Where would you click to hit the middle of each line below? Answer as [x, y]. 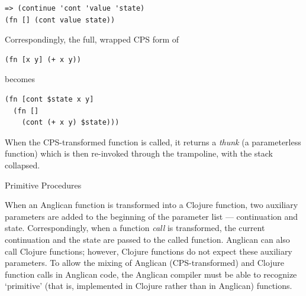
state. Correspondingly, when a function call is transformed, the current [135, 228]
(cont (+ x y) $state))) [70, 123]
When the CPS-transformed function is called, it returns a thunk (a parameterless [153, 142]
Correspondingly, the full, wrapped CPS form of [92, 39]
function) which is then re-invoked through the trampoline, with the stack [139, 153]
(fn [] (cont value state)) [60, 20]
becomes [20, 79]
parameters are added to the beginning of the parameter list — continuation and [152, 216]
